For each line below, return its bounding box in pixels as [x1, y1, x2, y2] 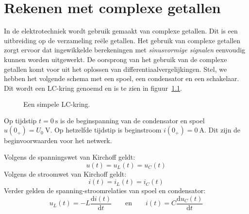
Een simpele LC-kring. [23, 99, 90, 109]
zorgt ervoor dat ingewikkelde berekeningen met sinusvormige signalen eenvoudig [4, 45, 246, 55]
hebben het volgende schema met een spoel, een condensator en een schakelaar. [4, 73, 239, 83]
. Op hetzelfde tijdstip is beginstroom [50, 125, 162, 135]
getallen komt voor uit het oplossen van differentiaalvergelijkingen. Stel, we [4, 64, 227, 74]
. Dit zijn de [204, 125, 241, 135]
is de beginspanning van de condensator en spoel [60, 115, 205, 125]
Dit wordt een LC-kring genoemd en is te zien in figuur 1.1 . [4, 82, 182, 93]
